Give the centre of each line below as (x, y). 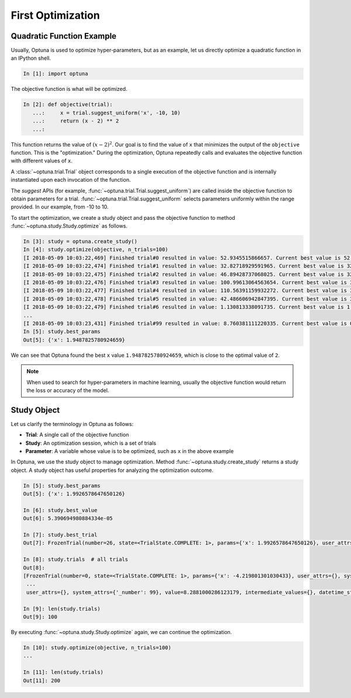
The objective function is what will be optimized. (69, 89)
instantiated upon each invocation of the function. (71, 180)
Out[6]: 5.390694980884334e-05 (68, 518)
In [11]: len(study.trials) (63, 672)
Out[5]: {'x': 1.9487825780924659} (74, 340)
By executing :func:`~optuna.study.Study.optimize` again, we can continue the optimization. (121, 632)
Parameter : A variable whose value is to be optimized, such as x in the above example (130, 451)
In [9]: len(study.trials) (62, 609)
